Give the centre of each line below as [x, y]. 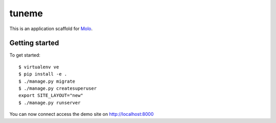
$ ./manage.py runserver [50, 103]
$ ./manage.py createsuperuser [58, 89]
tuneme [26, 13]
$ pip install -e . [43, 74]
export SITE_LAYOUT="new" [51, 95]
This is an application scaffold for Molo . [51, 29]
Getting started [34, 43]
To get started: [25, 55]
